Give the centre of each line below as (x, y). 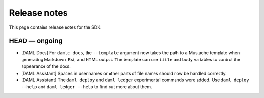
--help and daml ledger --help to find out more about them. (87, 87)
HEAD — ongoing (36, 41)
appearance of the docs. (46, 66)
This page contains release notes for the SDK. (55, 27)
